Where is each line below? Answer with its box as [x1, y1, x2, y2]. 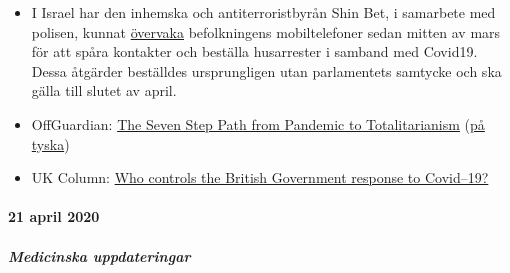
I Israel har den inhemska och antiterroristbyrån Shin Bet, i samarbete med [31, 2, 496, 22]
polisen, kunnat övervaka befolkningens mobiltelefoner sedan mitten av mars [31, 21, 501, 42]
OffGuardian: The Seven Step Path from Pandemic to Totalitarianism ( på [31, 113, 485, 134]
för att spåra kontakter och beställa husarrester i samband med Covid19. [31, 41, 478, 62]
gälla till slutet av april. [31, 80, 177, 101]
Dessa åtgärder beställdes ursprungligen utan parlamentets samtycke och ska [31, 60, 502, 81]
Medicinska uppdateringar [8, 245, 191, 266]
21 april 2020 [8, 206, 100, 227]
